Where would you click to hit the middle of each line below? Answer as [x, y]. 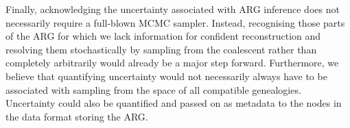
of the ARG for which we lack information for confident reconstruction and [163, 36]
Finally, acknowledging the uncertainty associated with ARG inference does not [173, 9]
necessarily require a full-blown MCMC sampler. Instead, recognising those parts [175, 22]
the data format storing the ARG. [77, 116]
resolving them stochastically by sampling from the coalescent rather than [161, 49]
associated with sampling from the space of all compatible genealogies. [153, 89]
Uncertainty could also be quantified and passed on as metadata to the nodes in [174, 103]
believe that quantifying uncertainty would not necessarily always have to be [166, 76]
